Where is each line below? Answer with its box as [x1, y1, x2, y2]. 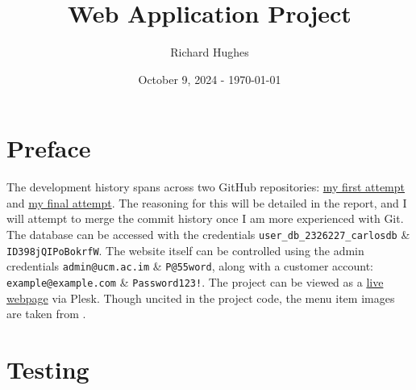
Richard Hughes [170, 44, 249, 61]
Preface [6, 132, 91, 165]
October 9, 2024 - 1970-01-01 [138, 70, 281, 87]
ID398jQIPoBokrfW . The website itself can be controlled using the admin [6, 241, 364, 258]
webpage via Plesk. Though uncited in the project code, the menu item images [6, 289, 395, 306]
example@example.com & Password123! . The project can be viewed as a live [6, 274, 384, 290]
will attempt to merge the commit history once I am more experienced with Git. [6, 210, 404, 227]
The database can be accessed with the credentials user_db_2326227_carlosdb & [6, 226, 410, 243]
